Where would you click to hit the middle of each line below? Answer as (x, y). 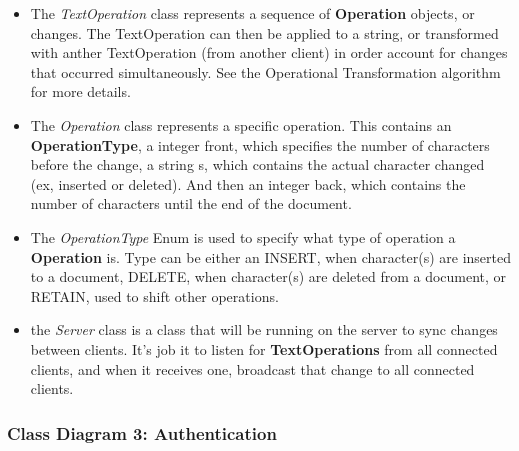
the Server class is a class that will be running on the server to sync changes (264, 329)
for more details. (80, 91)
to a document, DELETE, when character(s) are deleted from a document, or (268, 276)
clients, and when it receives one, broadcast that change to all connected (252, 368)
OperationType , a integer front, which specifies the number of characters (260, 144)
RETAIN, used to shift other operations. (154, 295)
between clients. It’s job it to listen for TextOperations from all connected (264, 348)
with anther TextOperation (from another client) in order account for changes (269, 52)
